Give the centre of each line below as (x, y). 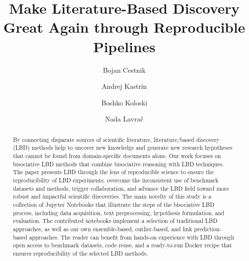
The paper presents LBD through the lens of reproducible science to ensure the (113, 172)
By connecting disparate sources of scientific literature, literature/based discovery (116, 139)
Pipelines (124, 46)
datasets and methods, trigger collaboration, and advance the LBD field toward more (121, 188)
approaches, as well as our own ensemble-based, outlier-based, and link (103, 229)
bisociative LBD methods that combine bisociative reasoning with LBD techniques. (118, 164)
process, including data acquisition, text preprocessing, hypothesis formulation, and (119, 212)
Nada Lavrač (124, 119)
